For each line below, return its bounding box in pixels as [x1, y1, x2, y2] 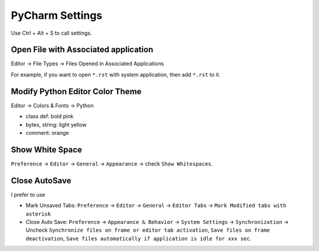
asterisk [25, 210, 51, 217]
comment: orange [25, 129, 69, 136]
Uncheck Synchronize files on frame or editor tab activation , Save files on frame [25, 227, 270, 234]
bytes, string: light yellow [25, 121, 87, 128]
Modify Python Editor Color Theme [11, 86, 142, 97]
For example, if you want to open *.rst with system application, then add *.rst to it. [11, 71, 221, 78]
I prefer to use [11, 191, 45, 198]
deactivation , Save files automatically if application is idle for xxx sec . [25, 235, 252, 242]
